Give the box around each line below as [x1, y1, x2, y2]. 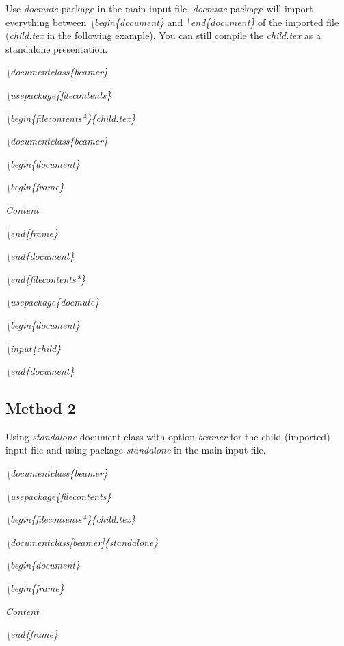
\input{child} [5, 340, 62, 355]
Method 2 [5, 397, 77, 419]
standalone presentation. [5, 41, 108, 55]
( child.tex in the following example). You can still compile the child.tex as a [5, 28, 321, 42]
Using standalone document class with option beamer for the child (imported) [5, 429, 330, 443]
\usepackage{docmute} [5, 295, 100, 309]
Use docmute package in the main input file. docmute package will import [5, 1, 313, 15]
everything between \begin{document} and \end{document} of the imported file [5, 14, 339, 29]
